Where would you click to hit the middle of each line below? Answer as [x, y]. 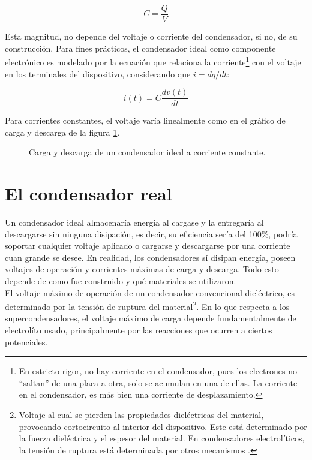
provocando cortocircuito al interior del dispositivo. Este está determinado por [163, 426]
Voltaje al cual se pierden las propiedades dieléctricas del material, [141, 415]
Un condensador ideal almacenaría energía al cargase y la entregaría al [134, 222]
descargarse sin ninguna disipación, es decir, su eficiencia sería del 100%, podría [151, 234]
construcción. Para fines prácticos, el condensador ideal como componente [140, 48]
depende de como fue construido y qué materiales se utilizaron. [121, 281]
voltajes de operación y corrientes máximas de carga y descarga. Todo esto [142, 269]
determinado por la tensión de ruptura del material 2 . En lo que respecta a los [147, 306]
